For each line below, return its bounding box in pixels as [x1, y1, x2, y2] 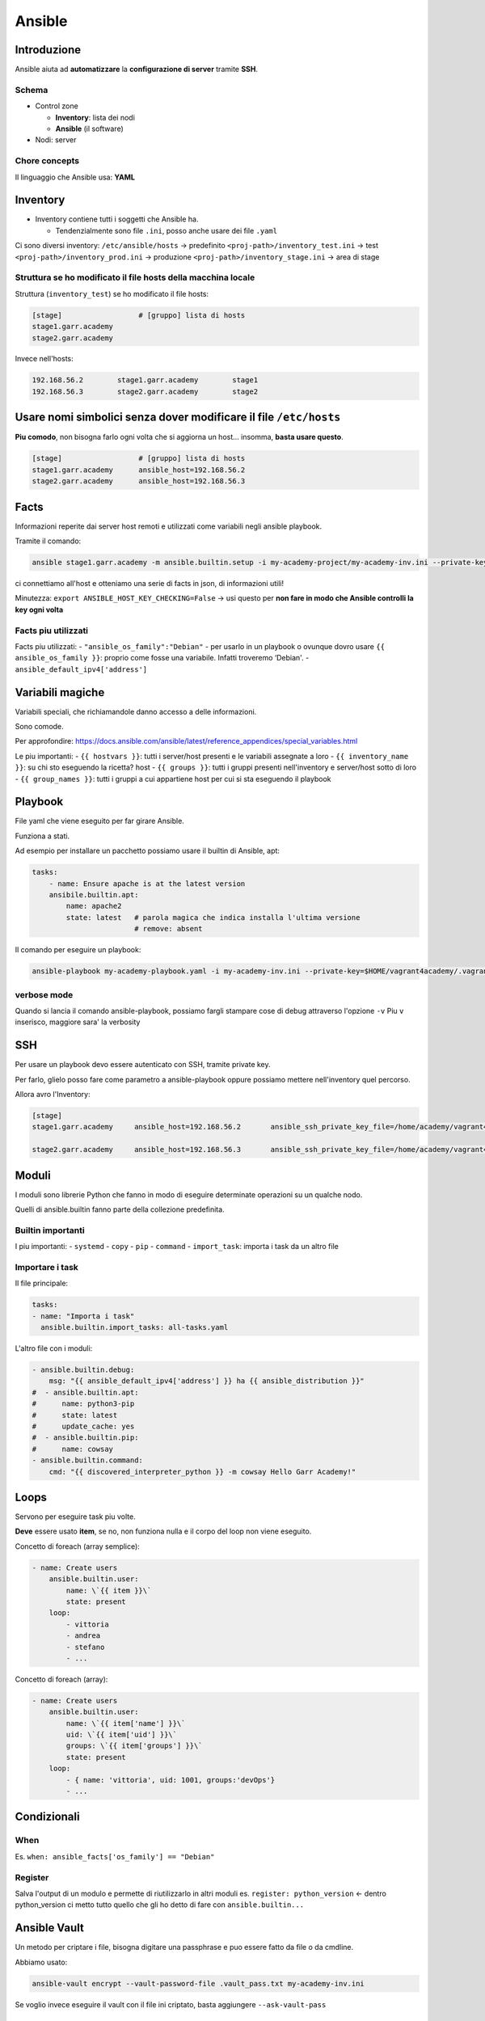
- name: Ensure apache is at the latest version [48, 879, 246, 888]
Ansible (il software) [55, 124, 124, 133]
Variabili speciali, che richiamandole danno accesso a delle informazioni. [15, 707, 257, 716]
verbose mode [15, 989, 74, 1000]
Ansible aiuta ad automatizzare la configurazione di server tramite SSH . [15, 65, 259, 74]
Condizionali [15, 1810, 80, 1824]
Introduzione [15, 43, 82, 57]
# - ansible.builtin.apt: [32, 1387, 139, 1397]
